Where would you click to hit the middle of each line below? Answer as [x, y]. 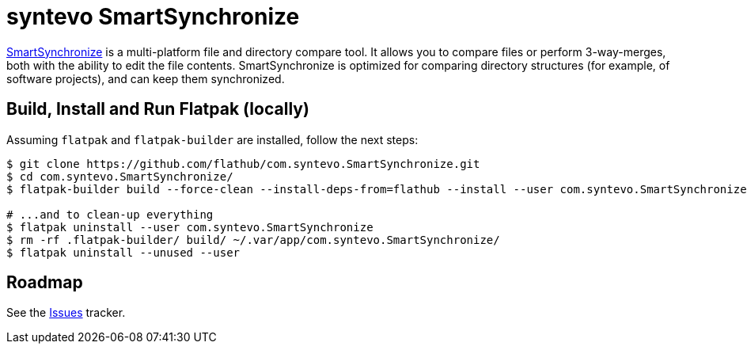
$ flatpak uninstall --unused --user [123, 252]
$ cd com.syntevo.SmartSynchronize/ [120, 176]
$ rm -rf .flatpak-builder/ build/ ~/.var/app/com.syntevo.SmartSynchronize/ [253, 240]
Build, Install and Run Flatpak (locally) [158, 109]
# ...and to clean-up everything [110, 214]
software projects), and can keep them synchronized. [146, 78]
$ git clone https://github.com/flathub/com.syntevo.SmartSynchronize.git [243, 164]
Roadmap [45, 283]
